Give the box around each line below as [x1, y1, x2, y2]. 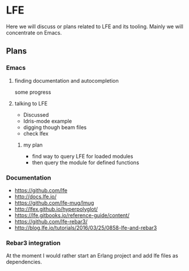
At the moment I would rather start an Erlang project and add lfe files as [6, 252, 178, 259]
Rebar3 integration [6, 239, 61, 247]
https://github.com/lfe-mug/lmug [14, 199, 95, 206]
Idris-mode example [23, 117, 72, 124]
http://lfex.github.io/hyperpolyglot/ [14, 205, 98, 212]
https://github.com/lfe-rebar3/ [14, 218, 88, 225]
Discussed [23, 111, 49, 118]
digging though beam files [23, 124, 87, 131]
